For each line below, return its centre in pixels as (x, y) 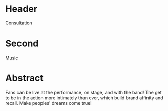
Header (21, 9)
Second (22, 44)
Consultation (19, 23)
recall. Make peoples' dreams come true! (49, 103)
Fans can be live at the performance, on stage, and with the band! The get (84, 92)
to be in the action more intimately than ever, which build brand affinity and (84, 98)
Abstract (24, 78)
